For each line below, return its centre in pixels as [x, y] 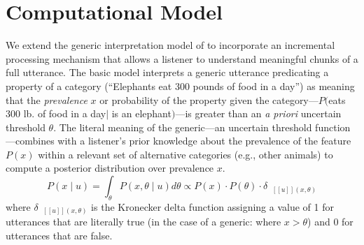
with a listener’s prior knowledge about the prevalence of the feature [204, 141]
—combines [30, 141]
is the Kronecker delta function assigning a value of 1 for [212, 206]
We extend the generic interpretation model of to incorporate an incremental [170, 45]
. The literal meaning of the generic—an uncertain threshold [183, 127]
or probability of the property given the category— [209, 99]
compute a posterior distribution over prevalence [110, 168]
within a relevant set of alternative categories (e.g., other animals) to [185, 154]
